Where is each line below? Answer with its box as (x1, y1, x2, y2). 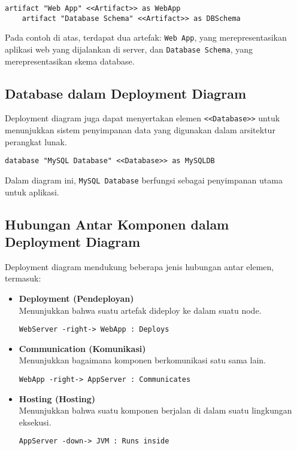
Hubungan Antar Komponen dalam (5, 215, 229, 233)
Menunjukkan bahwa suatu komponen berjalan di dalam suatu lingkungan (19, 404, 292, 417)
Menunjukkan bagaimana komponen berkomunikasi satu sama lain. (19, 354, 266, 366)
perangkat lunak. (5, 135, 67, 148)
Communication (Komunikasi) (19, 342, 146, 354)
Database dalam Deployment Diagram (5, 84, 247, 102)
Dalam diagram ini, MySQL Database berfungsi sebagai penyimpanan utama (5, 173, 283, 186)
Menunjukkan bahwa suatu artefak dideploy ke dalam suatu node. (19, 304, 262, 316)
